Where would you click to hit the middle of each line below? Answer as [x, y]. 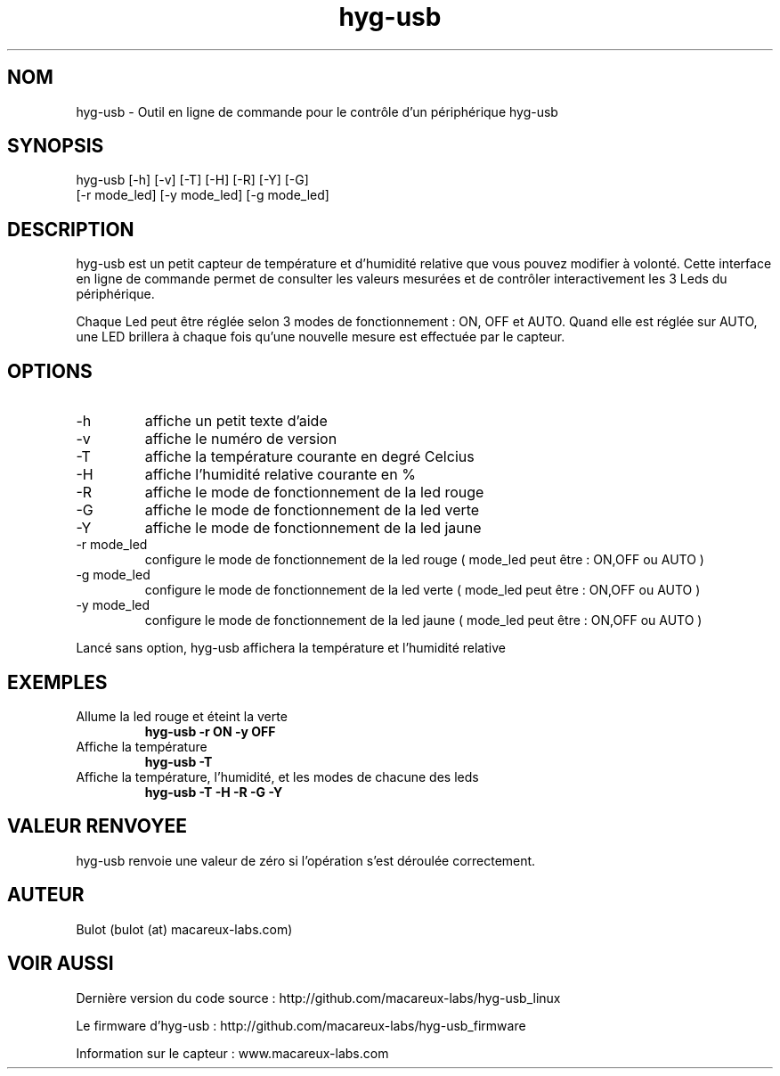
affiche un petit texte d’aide [236, 421]
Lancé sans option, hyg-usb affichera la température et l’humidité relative [291, 648]
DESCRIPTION [71, 229]
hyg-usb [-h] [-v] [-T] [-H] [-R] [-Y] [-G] [192, 180]
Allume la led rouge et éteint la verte [182, 716]
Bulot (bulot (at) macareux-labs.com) [184, 929]
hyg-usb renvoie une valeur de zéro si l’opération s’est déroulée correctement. [306, 860]
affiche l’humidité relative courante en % [280, 475]
